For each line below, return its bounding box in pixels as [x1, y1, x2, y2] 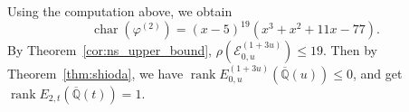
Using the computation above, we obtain [7, 2, 233, 20]
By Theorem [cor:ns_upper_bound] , [7, 41, 213, 60]
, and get [352, 63, 403, 82]
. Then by [323, 41, 377, 60]
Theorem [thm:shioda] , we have [7, 63, 184, 82]
